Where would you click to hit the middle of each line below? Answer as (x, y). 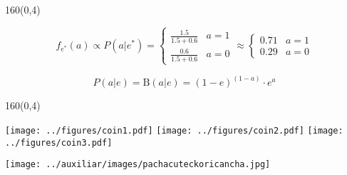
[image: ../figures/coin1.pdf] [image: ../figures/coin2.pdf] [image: (174, 130)
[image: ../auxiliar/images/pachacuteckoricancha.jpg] (138, 165)
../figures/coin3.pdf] (59, 142)
